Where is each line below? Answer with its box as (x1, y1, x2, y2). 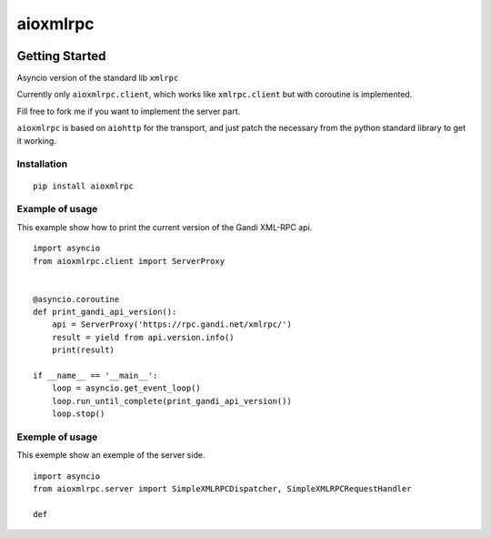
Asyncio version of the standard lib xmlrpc (16, 73, 179, 84)
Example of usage (16, 203, 98, 216)
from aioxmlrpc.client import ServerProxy (33, 256, 225, 266)
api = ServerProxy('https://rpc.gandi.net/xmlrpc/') (51, 320, 293, 330)
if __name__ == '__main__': (33, 371, 158, 381)
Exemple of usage (16, 431, 98, 443)
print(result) (51, 345, 115, 355)
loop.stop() (51, 409, 105, 419)
